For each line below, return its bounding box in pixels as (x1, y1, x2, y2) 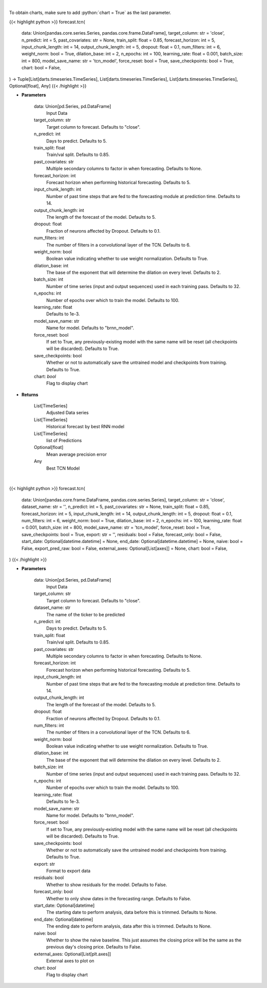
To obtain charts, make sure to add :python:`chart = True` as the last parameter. (9, 10, 172, 16)
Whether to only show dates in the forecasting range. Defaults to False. (46, 895, 191, 901)
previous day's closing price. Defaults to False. (46, 944, 142, 950)
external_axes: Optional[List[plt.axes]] (34, 951, 111, 957)
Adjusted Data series (46, 410, 89, 416)
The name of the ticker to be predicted (46, 611, 125, 617)
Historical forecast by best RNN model (46, 424, 125, 430)
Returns (21, 392, 39, 397)
